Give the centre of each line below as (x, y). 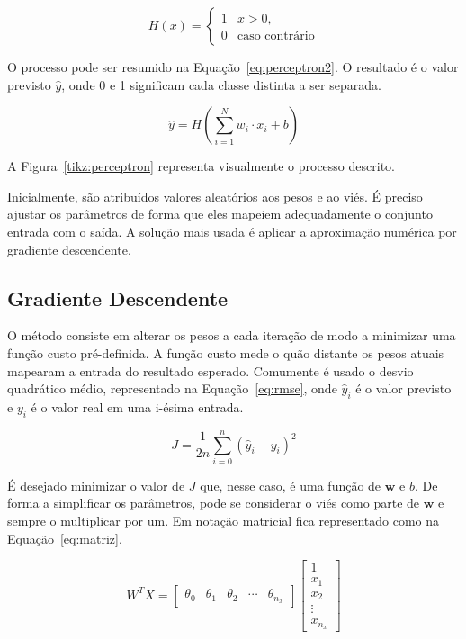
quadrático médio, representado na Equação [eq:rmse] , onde (172, 388)
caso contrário (276, 36)
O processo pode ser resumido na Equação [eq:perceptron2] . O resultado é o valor (233, 67)
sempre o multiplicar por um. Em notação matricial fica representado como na (224, 521)
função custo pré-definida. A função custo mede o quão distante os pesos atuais (226, 352)
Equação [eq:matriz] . (65, 538)
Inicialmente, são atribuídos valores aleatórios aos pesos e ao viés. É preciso (215, 196)
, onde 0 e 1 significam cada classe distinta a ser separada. (221, 84)
